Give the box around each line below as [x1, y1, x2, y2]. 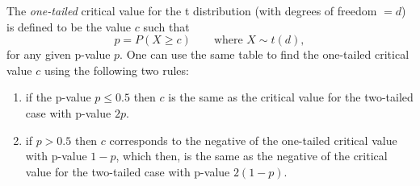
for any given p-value [6, 46, 111, 63]
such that [143, 18, 190, 35]
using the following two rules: [44, 61, 189, 78]
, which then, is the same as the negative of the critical [115, 147, 388, 164]
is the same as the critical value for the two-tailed [168, 89, 414, 105]
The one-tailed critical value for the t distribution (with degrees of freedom [6, 2, 377, 19]
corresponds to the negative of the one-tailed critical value [109, 131, 397, 148]
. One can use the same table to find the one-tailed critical [120, 46, 409, 63]
